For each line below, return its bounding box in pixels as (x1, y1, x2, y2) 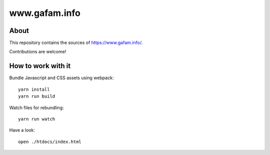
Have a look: (9, 127, 35, 133)
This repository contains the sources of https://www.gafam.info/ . (9, 40, 143, 46)
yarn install (18, 86, 50, 92)
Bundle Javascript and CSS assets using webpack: (9, 75, 114, 81)
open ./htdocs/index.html (18, 139, 82, 145)
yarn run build (18, 94, 55, 99)
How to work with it (9, 62, 71, 70)
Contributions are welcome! (9, 49, 66, 55)
